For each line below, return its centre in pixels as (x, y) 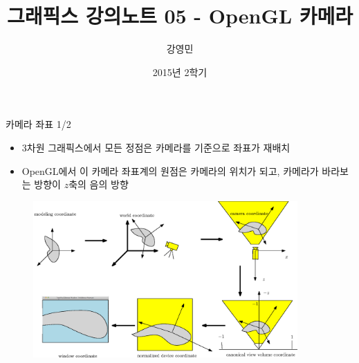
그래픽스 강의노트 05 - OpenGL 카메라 (180, 16)
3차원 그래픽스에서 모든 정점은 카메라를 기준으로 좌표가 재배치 (156, 147)
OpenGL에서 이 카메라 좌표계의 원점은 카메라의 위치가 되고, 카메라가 (170, 170)
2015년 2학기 (180, 72)
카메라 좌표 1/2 (38, 124)
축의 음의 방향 (99, 184)
